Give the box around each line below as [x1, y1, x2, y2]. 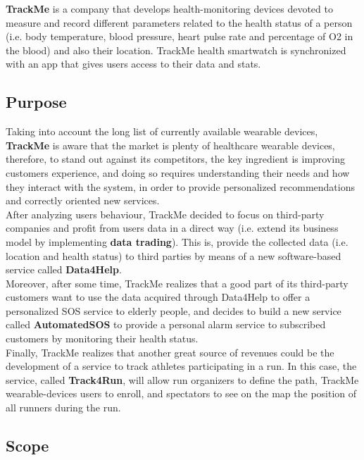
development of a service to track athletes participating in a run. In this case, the [6, 359, 357, 373]
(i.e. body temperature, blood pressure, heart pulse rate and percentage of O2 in [6, 29, 353, 44]
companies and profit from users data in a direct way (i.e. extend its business [6, 220, 339, 235]
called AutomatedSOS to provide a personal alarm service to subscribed [6, 317, 326, 332]
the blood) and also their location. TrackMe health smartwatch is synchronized [6, 42, 346, 57]
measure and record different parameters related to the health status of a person [6, 15, 353, 30]
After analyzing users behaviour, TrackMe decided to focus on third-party [6, 206, 325, 221]
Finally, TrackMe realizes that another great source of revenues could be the [6, 344, 334, 359]
